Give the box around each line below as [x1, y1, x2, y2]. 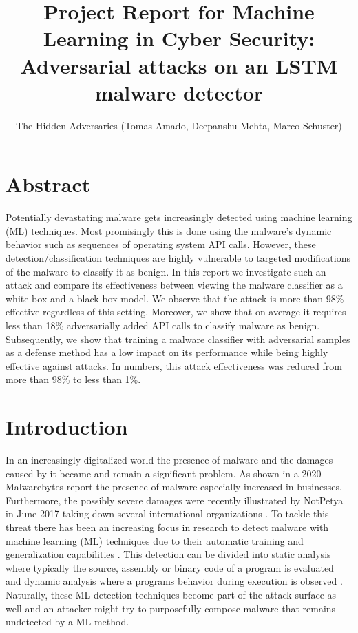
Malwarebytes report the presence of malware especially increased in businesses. [6, 479, 342, 494]
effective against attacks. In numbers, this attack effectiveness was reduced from [6, 358, 343, 373]
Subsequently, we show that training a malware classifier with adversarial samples [6, 331, 350, 346]
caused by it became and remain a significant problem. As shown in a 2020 [6, 466, 322, 480]
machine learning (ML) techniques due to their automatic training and [6, 533, 304, 548]
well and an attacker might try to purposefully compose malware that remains [6, 601, 336, 615]
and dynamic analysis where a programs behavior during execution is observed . [6, 574, 343, 588]
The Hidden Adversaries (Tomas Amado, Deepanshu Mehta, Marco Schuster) [16, 118, 342, 132]
